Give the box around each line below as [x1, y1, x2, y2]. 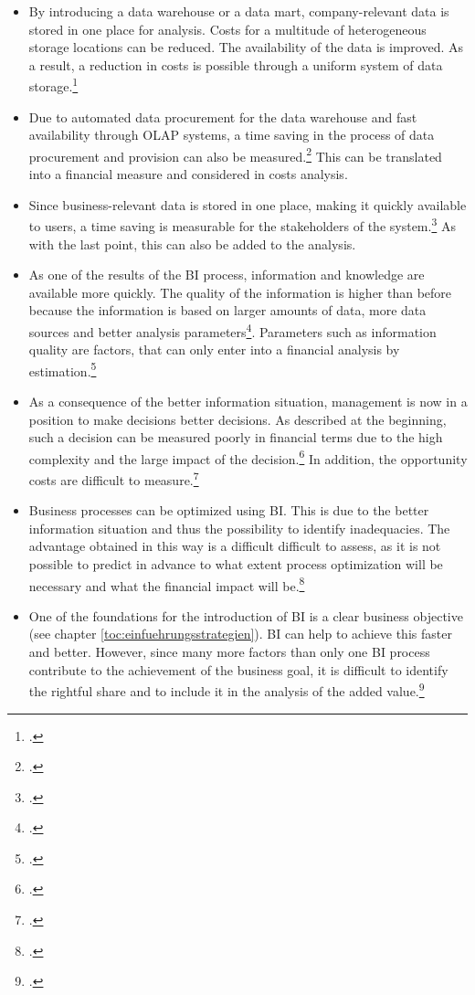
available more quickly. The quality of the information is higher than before [28, 282, 452, 302]
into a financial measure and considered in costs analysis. [28, 164, 348, 184]
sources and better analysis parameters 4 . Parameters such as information [28, 319, 437, 341]
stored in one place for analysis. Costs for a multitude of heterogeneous [28, 19, 427, 38]
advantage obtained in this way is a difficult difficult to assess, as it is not [28, 536, 441, 556]
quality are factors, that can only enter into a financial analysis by [28, 340, 400, 359]
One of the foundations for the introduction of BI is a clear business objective [28, 606, 463, 625]
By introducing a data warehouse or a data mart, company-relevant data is [28, 2, 449, 20]
